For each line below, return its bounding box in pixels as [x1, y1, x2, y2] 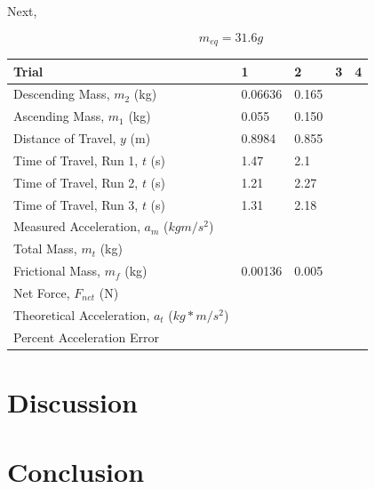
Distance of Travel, [13, 129, 116, 148]
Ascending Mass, [13, 107, 105, 125]
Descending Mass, [13, 84, 110, 103]
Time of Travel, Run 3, [13, 195, 139, 213]
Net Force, [13, 283, 70, 301]
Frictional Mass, [13, 261, 101, 280]
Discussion [7, 383, 138, 420]
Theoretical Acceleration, [13, 305, 150, 324]
